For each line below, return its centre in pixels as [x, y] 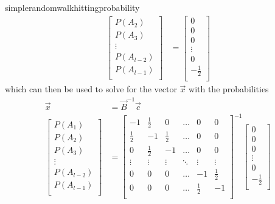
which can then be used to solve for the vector [91, 89]
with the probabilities [229, 89]
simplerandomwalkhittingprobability [72, 7]
